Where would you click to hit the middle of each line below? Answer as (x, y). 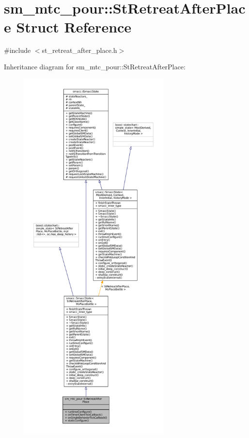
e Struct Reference (68, 27)
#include (17, 50)
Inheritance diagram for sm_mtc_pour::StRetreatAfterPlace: (95, 66)
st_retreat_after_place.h (79, 50)
